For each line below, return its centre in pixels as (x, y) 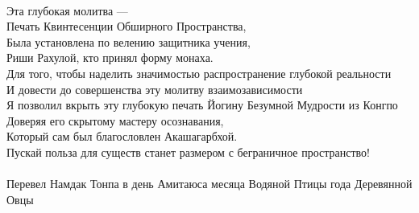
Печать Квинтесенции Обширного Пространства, (127, 26)
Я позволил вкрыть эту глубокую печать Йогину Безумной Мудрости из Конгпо (202, 105)
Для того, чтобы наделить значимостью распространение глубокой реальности (199, 73)
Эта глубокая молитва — (67, 10)
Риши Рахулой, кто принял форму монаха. (110, 57)
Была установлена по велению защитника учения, (129, 41)
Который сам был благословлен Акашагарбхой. (122, 136)
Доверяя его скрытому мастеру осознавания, (115, 120)
